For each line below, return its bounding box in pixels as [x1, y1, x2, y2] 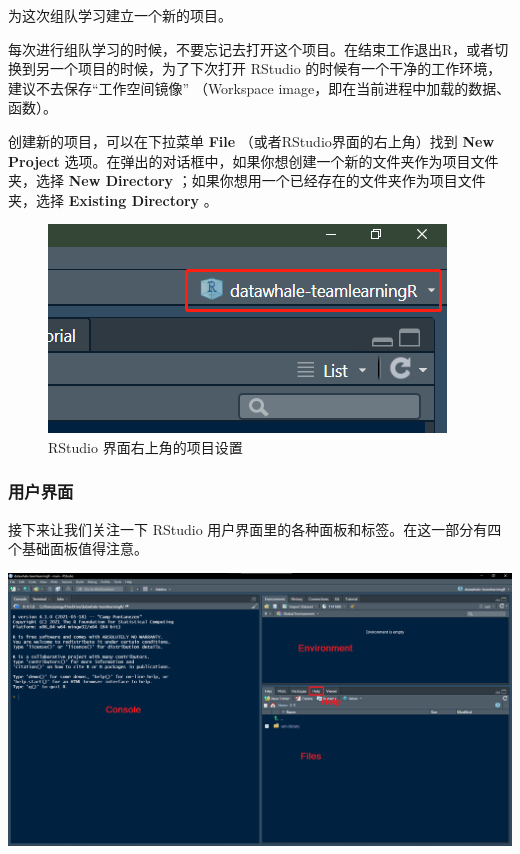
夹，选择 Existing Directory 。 [8, 189, 218, 210]
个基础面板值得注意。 [8, 538, 148, 559]
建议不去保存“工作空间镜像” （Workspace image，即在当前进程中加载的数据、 [8, 77, 511, 98]
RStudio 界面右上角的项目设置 [48, 436, 243, 457]
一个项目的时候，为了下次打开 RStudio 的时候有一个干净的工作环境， [49, 58, 502, 79]
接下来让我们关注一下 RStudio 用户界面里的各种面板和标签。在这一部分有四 [8, 518, 502, 539]
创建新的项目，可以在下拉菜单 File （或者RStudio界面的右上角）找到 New [8, 130, 495, 151]
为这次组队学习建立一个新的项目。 [8, 5, 232, 25]
